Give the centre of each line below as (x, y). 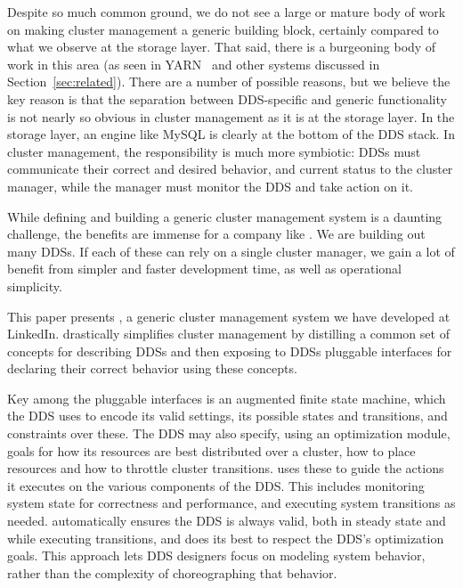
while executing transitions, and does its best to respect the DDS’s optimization (226, 538)
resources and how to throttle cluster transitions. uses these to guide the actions (226, 468)
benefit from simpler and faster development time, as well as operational (205, 269)
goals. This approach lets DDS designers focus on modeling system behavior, (216, 555)
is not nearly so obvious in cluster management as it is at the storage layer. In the (231, 116)
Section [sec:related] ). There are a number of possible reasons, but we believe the (229, 82)
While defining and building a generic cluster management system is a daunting (225, 216)
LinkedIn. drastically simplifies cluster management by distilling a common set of (228, 334)
